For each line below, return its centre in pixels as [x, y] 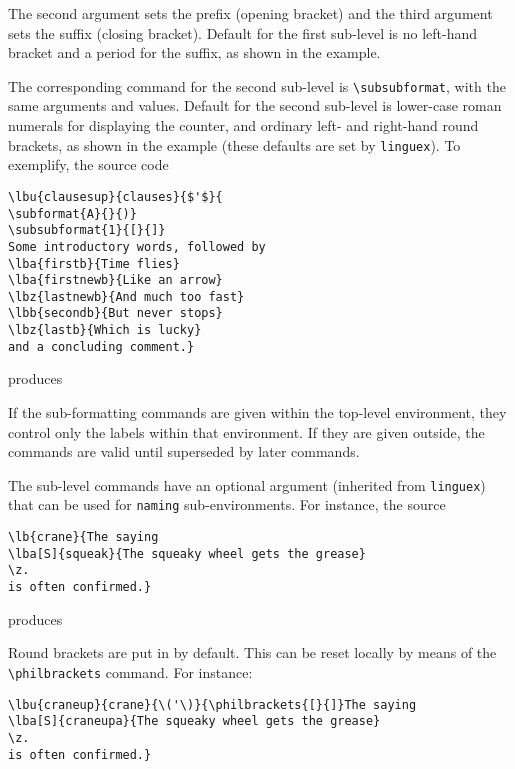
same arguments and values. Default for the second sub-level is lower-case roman [255, 105]
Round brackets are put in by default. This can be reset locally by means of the [252, 652]
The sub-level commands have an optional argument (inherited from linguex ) [247, 484]
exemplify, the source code [88, 164]
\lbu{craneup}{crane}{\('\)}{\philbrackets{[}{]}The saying [212, 704]
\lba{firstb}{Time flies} [94, 263]
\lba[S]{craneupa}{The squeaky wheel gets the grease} [194, 721]
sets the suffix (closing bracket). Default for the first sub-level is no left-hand [243, 32]
